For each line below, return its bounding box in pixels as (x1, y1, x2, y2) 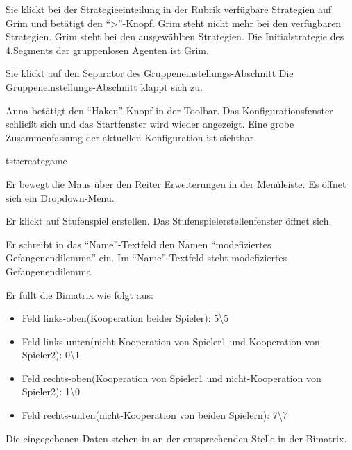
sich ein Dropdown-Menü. (6, 190, 115, 205)
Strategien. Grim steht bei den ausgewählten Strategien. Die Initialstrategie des (6, 29, 344, 44)
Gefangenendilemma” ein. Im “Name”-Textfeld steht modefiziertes (6, 250, 287, 265)
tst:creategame (6, 153, 67, 168)
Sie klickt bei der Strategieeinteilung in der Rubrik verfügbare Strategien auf (6, 2, 332, 16)
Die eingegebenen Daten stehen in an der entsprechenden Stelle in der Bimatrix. (6, 431, 347, 445)
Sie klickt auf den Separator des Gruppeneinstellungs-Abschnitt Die (6, 66, 294, 80)
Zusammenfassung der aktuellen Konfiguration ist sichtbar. (6, 130, 257, 144)
